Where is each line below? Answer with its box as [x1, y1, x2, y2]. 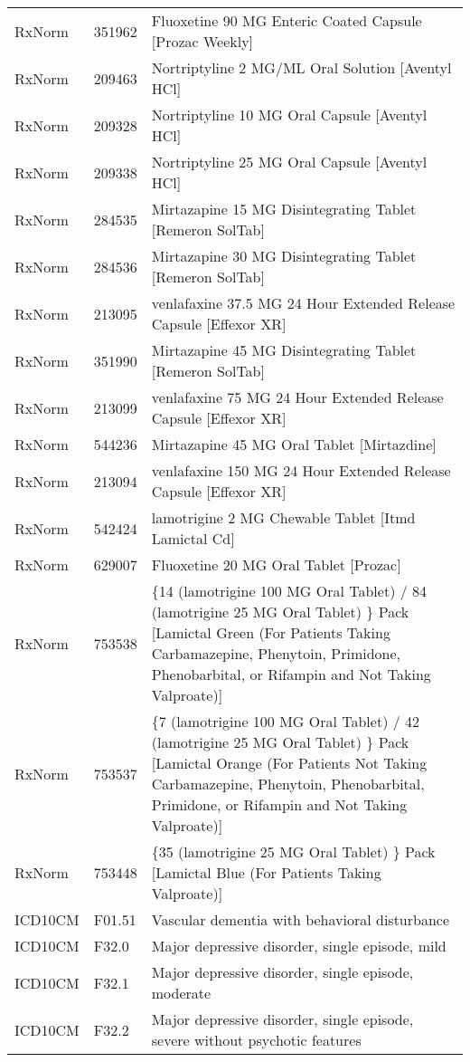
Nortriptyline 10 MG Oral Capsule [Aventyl [151, 104, 428, 125]
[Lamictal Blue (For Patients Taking [151, 862, 381, 883]
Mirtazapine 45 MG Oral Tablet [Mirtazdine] [151, 434, 437, 454]
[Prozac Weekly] [151, 31, 254, 52]
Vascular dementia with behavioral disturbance [151, 909, 450, 930]
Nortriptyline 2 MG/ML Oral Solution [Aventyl [151, 57, 452, 78]
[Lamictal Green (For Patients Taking [151, 622, 390, 643]
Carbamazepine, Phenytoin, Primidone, [151, 643, 401, 664]
